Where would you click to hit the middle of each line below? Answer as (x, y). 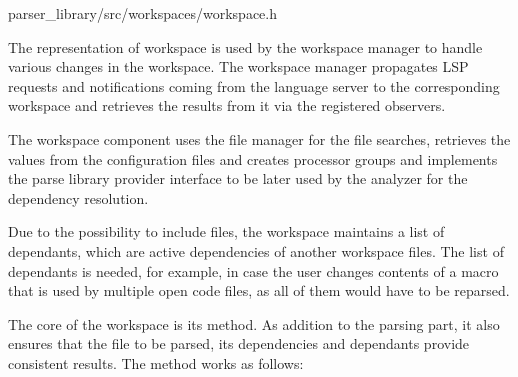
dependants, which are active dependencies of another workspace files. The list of (256, 250)
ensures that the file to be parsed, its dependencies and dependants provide (239, 343)
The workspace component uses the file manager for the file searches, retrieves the (259, 138)
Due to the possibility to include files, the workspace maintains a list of (226, 231)
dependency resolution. (78, 197)
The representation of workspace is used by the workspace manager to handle (245, 46)
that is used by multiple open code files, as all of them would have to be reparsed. (259, 290)
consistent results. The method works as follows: (156, 362)
